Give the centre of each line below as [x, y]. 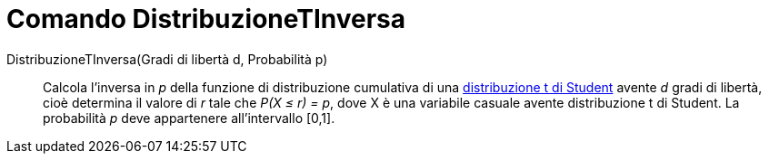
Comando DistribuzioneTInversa [206, 19]
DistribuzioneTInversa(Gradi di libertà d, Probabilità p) [167, 59]
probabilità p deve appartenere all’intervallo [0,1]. [189, 118]
